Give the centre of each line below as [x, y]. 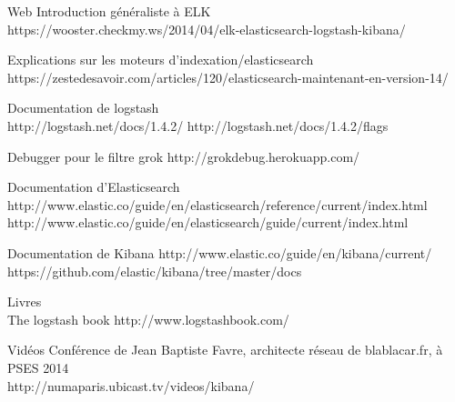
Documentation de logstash [83, 108]
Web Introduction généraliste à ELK [109, 11]
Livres [25, 301]
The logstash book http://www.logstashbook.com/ [148, 319]
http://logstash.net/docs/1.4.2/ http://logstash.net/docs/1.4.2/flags [198, 125]
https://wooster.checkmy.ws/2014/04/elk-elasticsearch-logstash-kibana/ [207, 29]
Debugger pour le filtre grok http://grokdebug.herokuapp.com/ [184, 156]
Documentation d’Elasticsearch [94, 187]
